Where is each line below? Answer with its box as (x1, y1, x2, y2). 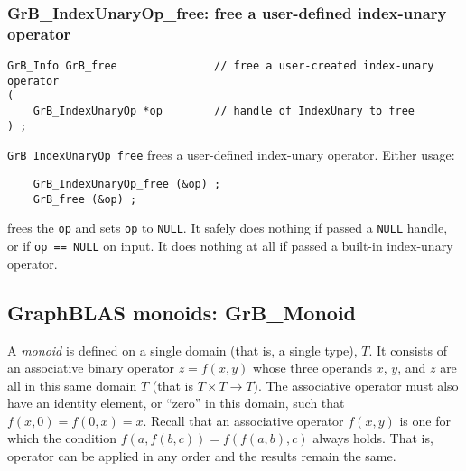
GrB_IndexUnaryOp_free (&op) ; (33, 178, 221, 191)
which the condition (7, 429, 116, 448)
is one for (399, 411, 451, 429)
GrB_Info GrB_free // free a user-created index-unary (7, 60, 434, 73)
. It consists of (368, 340, 448, 359)
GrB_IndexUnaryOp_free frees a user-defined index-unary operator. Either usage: (7, 145, 455, 164)
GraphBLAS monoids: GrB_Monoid (7, 298, 357, 326)
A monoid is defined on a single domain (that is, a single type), (7, 340, 358, 359)
